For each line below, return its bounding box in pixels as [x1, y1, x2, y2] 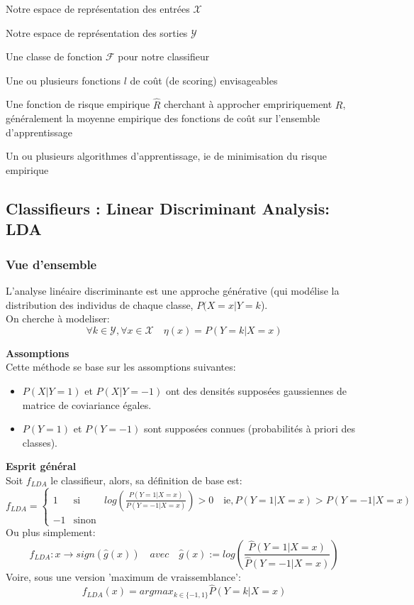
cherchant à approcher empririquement [164, 97, 332, 111]
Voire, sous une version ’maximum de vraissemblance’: [6, 569, 241, 584]
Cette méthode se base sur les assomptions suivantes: [6, 359, 236, 374]
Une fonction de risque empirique [6, 97, 150, 111]
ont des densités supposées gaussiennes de [165, 383, 347, 398]
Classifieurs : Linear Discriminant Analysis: [6, 197, 330, 219]
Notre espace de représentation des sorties [6, 25, 188, 40]
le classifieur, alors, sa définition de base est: [50, 472, 242, 487]
